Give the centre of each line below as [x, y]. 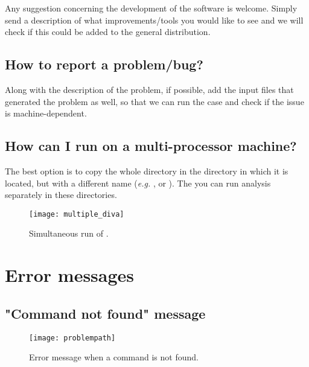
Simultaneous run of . [69, 233]
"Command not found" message [105, 313]
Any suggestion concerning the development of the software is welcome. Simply [151, 8]
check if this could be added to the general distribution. [108, 32]
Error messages [70, 275]
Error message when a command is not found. [114, 357]
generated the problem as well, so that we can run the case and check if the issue [154, 101]
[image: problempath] [72, 338]
